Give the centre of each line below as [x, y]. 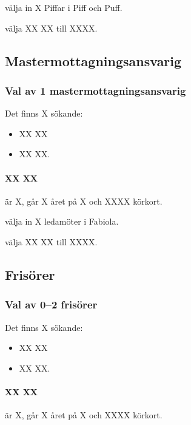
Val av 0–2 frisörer [51, 304]
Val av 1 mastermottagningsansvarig [95, 90]
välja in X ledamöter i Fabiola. [62, 221]
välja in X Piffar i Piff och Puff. [64, 7]
